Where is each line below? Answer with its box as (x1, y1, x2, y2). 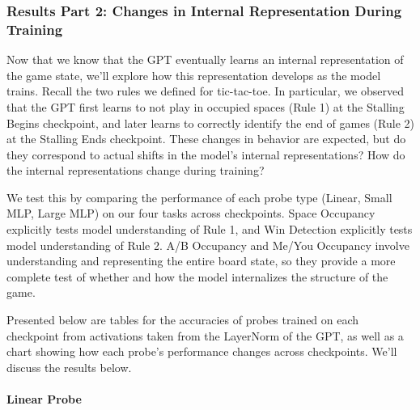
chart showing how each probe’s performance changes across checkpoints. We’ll (6, 343, 397, 360)
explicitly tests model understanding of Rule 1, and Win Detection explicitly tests (6, 221, 413, 238)
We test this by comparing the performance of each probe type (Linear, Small (6, 188, 392, 205)
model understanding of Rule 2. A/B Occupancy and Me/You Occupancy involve (6, 236, 409, 253)
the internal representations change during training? (6, 162, 265, 179)
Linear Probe (6, 391, 82, 408)
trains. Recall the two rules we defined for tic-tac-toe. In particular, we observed (6, 82, 405, 99)
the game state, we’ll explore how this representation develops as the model (6, 66, 381, 83)
